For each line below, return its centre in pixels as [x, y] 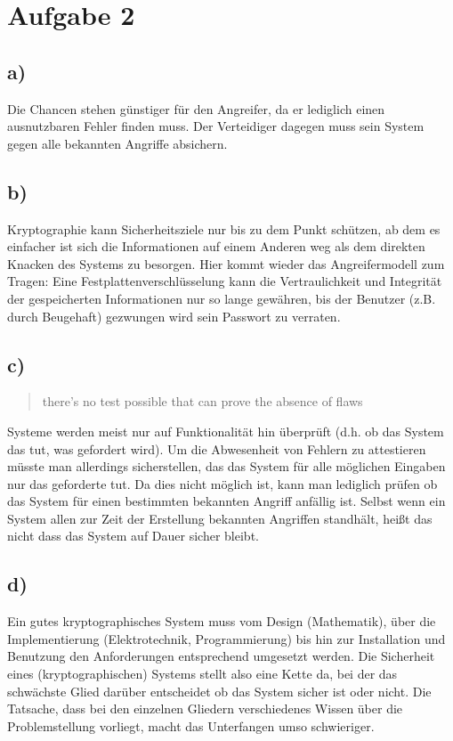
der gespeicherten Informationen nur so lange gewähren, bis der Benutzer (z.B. [222, 298]
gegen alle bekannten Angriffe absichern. [117, 143]
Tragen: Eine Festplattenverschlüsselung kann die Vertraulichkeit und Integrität [225, 281]
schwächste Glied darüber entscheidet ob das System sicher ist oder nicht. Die [219, 691]
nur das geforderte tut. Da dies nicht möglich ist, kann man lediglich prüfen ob [222, 483]
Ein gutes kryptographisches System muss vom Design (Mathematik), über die [222, 621]
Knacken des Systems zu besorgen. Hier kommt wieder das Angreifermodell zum [226, 263]
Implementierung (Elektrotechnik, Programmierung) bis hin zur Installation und [226, 638]
